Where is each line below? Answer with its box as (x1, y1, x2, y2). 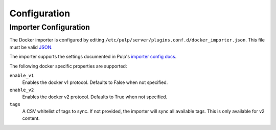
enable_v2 (9, 87, 34, 93)
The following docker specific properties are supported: (9, 63, 127, 69)
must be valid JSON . (9, 44, 53, 50)
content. (22, 115, 40, 121)
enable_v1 (9, 72, 34, 78)
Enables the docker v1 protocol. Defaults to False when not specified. (22, 79, 168, 85)
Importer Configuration (9, 23, 90, 32)
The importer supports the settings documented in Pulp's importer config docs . (9, 54, 177, 60)
